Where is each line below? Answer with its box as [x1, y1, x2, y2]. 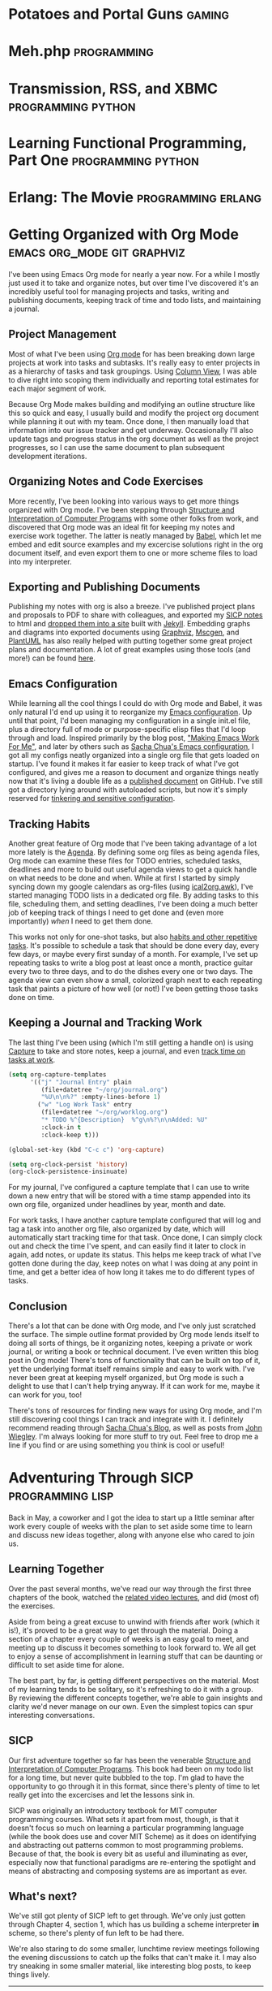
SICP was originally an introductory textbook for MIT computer [8, 1805, 218, 1816]
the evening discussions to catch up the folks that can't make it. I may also [8, 1953, 257, 1963]
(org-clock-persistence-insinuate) [8, 1167, 129, 1176]
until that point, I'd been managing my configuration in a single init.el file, [8, 716, 251, 725]
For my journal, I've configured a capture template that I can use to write [8, 1183, 249, 1192]
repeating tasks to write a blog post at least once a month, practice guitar [8, 958, 253, 967]
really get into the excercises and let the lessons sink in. [8, 1790, 195, 1799]
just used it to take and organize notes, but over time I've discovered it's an [8, 278, 259, 288]
